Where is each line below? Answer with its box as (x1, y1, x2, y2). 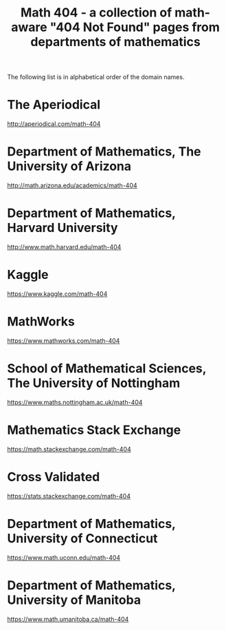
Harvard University (7, 220, 118, 235)
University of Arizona (7, 158, 132, 174)
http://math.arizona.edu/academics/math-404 (7, 181, 137, 190)
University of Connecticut (7, 530, 158, 546)
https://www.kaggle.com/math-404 (7, 289, 108, 297)
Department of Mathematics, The (7, 144, 201, 160)
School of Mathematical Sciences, (7, 361, 207, 377)
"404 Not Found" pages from (49, 19, 220, 35)
